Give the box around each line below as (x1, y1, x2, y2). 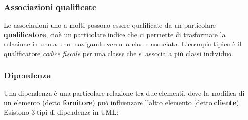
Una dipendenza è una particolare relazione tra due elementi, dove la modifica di (4, 88, 245, 98)
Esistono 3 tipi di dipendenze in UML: (4, 107, 119, 117)
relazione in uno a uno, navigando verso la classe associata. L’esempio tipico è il (4, 39, 242, 49)
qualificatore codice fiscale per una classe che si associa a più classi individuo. (4, 48, 233, 58)
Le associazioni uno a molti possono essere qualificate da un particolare (4, 20, 216, 30)
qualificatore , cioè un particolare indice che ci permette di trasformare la (4, 29, 226, 39)
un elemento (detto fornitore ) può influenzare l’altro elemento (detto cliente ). (4, 97, 241, 107)
